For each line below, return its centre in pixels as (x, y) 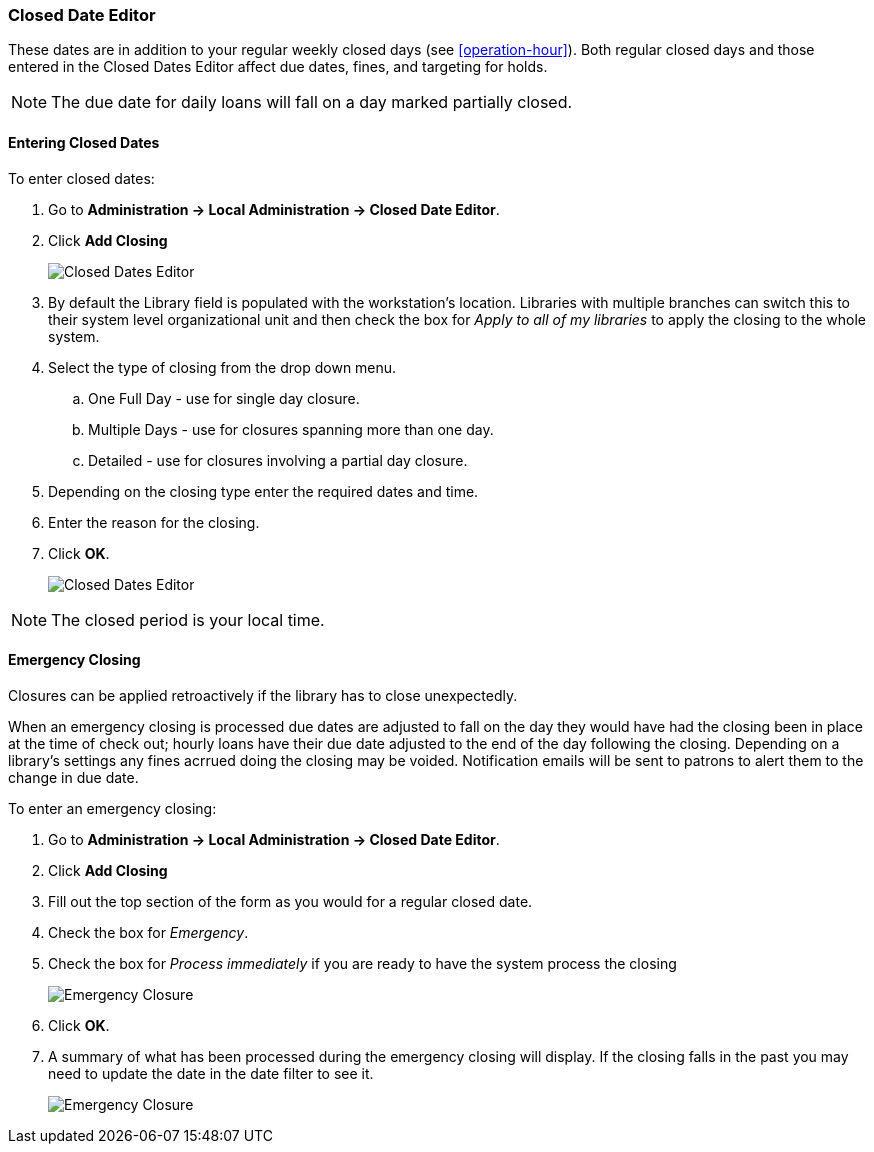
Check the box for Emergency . (148, 932)
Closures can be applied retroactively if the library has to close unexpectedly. (263, 695)
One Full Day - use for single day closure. (224, 398)
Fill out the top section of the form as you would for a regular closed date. (290, 901)
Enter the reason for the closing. (154, 522)
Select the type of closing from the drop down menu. (222, 367)
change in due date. (73, 777)
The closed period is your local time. (188, 619)
